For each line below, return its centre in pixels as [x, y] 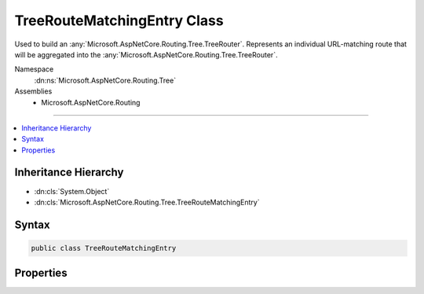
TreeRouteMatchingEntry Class [119, 20]
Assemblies [33, 91]
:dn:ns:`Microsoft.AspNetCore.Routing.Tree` [105, 80]
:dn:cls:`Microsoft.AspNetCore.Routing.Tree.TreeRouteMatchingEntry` [147, 202]
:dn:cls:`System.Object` [72, 191]
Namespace [34, 69]
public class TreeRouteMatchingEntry [104, 248]
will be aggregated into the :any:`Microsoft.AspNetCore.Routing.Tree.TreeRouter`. [146, 54]
